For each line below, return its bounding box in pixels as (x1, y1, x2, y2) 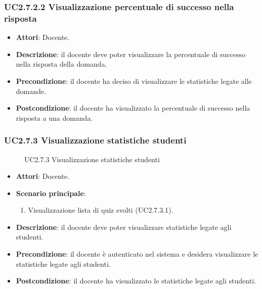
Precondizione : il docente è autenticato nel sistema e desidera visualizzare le (16, 249, 258, 259)
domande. (16, 85, 46, 96)
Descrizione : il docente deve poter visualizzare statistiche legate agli (16, 221, 232, 232)
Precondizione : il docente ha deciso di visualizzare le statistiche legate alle (16, 75, 252, 86)
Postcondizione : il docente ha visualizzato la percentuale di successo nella (16, 103, 250, 113)
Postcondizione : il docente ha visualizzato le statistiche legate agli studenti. (16, 275, 256, 286)
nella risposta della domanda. (16, 59, 107, 69)
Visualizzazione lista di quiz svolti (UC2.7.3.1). (28, 205, 173, 215)
